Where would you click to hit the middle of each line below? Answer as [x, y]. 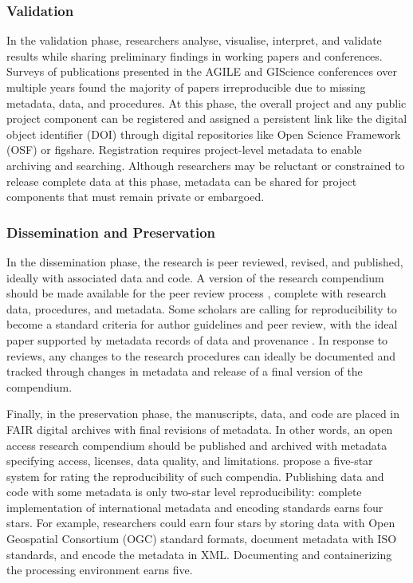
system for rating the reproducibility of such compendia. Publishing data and [195, 476]
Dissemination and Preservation [111, 232]
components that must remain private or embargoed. [136, 197]
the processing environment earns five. [100, 570]
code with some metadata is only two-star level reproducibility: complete [184, 492]
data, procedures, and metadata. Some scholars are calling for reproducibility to [202, 308]
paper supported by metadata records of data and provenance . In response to [197, 339]
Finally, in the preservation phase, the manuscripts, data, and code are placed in [203, 414]
